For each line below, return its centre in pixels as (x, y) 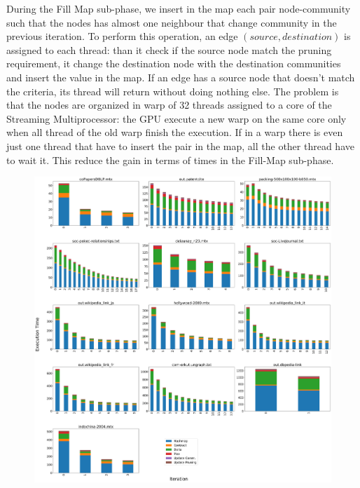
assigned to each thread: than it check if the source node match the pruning (169, 49)
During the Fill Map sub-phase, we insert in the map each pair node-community (179, 8)
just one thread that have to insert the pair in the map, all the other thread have (180, 145)
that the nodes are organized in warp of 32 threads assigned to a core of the (169, 105)
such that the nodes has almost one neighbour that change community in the (172, 22)
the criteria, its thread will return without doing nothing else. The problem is (173, 91)
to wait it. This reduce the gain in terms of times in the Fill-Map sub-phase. (170, 160)
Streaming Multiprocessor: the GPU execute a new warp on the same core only (176, 118)
